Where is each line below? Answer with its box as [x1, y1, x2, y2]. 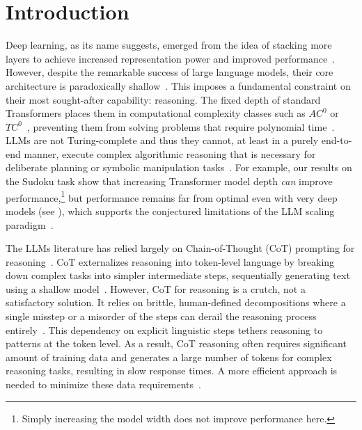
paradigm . [6, 217, 54, 232]
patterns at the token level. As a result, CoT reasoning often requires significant [6, 336, 347, 351]
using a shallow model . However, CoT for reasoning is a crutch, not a [6, 281, 306, 296]
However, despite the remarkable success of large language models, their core [6, 65, 333, 79]
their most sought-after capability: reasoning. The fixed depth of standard [6, 92, 321, 106]
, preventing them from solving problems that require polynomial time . [26, 119, 335, 134]
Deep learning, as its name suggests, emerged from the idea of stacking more [6, 38, 332, 52]
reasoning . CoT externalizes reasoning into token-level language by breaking [6, 254, 335, 269]
